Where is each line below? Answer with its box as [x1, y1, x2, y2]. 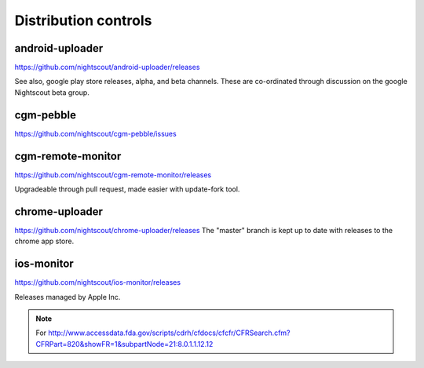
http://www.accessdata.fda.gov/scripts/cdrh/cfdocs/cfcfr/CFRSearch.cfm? [48, 328, 291, 337]
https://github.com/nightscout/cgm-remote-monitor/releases [14, 169, 212, 180]
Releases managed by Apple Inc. [14, 292, 121, 301]
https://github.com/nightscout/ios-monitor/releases [14, 278, 181, 287]
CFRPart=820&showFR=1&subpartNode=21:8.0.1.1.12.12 [35, 339, 214, 348]
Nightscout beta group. [14, 87, 90, 97]
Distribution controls [14, 12, 152, 29]
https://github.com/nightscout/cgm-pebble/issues [14, 129, 177, 138]
